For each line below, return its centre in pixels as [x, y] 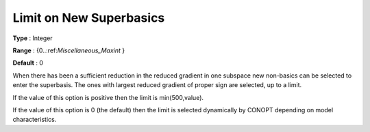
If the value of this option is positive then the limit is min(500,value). [108, 97]
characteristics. [35, 120]
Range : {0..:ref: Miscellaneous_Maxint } [69, 50]
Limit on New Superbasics [89, 18]
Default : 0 [28, 63]
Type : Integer [33, 38]
